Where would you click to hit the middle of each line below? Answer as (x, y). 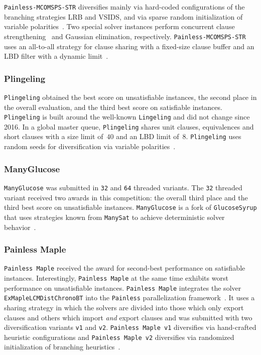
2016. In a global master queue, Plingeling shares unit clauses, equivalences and (129, 126)
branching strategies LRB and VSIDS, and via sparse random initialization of (123, 16)
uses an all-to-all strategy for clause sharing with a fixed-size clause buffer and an (129, 46)
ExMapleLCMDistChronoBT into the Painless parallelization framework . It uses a (129, 298)
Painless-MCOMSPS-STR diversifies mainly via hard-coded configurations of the (124, 7)
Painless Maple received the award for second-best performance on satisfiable (125, 268)
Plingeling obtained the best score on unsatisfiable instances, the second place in (130, 97)
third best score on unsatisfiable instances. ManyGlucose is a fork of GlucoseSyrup (130, 207)
